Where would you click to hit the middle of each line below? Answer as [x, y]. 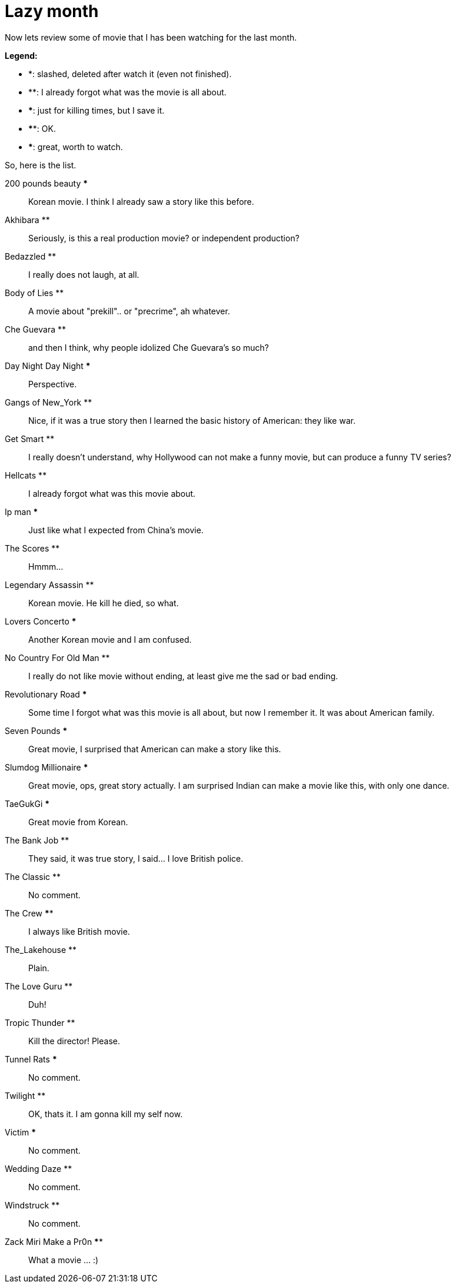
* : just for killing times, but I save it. [96, 110]
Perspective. [53, 384]
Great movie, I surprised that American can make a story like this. [155, 749]
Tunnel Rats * [31, 1059]
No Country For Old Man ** [57, 657]
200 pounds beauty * [46, 183]
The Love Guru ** [39, 986]
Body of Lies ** [34, 293]
